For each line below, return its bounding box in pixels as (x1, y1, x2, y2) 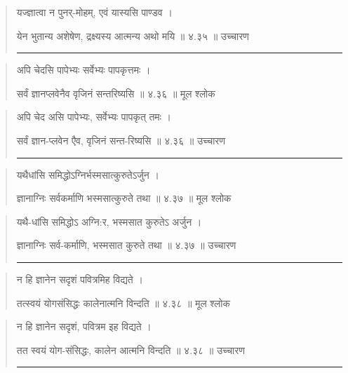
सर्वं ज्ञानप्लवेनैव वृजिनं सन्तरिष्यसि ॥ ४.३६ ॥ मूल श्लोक (16, 86, 215, 100)
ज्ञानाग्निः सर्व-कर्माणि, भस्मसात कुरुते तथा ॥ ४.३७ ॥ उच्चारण (16, 238, 236, 252)
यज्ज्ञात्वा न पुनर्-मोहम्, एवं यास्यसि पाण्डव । (16, 5, 173, 19)
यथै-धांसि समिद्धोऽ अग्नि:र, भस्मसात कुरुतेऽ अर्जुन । (16, 214, 202, 229)
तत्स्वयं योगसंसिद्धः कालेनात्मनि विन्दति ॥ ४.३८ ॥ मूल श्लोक (16, 295, 230, 310)
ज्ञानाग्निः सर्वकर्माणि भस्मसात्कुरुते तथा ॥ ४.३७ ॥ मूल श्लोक (16, 191, 232, 205)
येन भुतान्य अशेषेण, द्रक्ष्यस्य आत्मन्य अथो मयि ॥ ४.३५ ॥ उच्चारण (16, 28, 249, 43)
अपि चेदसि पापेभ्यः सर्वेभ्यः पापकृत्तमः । (16, 62, 151, 77)
